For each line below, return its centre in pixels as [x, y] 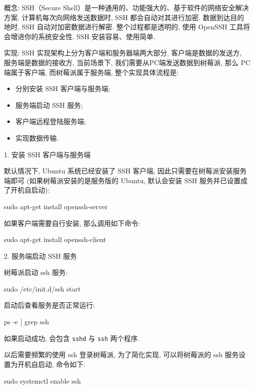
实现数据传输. [37, 137]
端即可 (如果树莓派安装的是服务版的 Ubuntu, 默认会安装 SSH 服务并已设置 [122, 180]
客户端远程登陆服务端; [51, 121]
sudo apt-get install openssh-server [56, 206]
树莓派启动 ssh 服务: [36, 272]
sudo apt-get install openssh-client [55, 239]
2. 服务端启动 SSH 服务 [40, 255]
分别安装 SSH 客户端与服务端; [63, 88]
